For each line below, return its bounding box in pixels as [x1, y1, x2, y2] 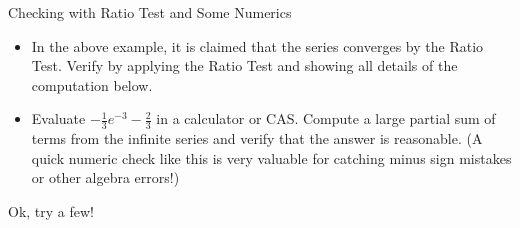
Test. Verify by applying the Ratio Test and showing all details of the [31, 55, 458, 76]
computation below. [31, 74, 153, 95]
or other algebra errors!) [31, 167, 180, 188]
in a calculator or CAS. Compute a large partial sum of [156, 108, 496, 129]
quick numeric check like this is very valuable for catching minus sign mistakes [31, 147, 512, 168]
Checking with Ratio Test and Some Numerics [8, 2, 292, 22]
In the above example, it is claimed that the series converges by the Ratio [31, 35, 484, 56]
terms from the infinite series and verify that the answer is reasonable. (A [31, 128, 483, 149]
